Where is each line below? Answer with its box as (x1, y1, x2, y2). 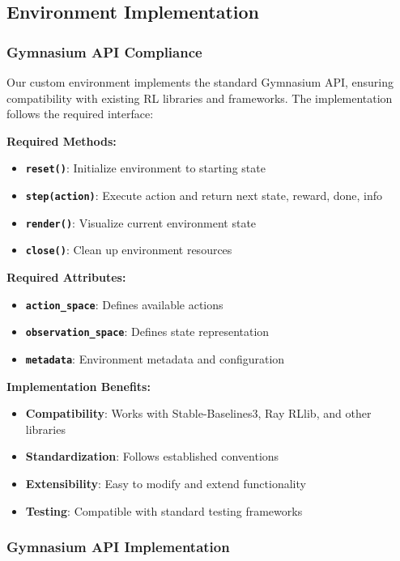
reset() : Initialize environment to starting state (25, 159, 266, 176)
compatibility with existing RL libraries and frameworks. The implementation (6, 89, 393, 106)
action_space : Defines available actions (25, 295, 223, 312)
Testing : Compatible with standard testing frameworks (25, 502, 303, 519)
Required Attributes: (6, 269, 126, 285)
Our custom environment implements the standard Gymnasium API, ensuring (6, 74, 394, 90)
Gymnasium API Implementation (6, 537, 230, 557)
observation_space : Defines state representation (25, 323, 270, 340)
